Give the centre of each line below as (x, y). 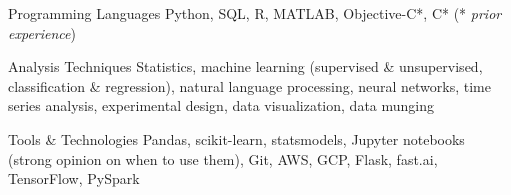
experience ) (42, 32)
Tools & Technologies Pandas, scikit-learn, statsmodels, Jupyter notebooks (236, 138)
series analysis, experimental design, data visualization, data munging (221, 105)
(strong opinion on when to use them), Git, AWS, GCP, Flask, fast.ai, (223, 158)
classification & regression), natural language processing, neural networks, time (249, 85)
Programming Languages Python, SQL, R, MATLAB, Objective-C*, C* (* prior (255, 13)
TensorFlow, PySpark (74, 178)
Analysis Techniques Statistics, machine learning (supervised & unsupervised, (245, 66)
